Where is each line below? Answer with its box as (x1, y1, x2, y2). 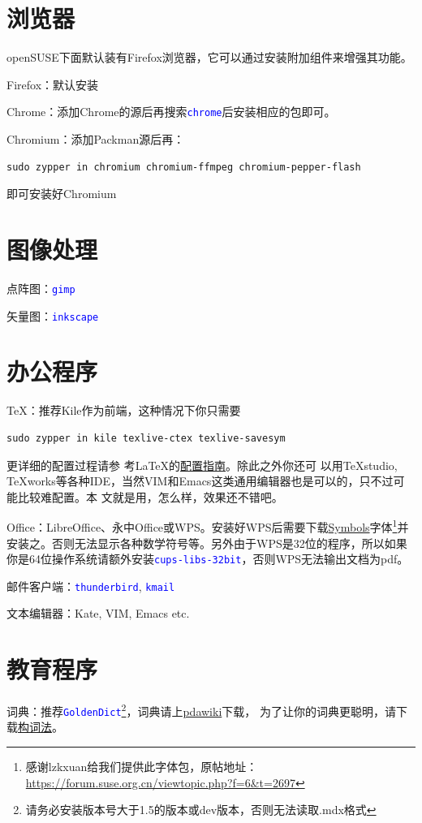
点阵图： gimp (6, 279, 75, 296)
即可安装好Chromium (6, 185, 117, 202)
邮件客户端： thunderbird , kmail (6, 577, 175, 594)
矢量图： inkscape (6, 307, 99, 324)
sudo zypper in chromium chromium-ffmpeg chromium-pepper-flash (6, 161, 361, 173)
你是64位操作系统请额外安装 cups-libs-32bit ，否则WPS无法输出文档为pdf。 (6, 550, 409, 567)
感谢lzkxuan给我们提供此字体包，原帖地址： (25, 758, 258, 775)
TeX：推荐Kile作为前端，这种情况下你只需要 (6, 402, 241, 419)
